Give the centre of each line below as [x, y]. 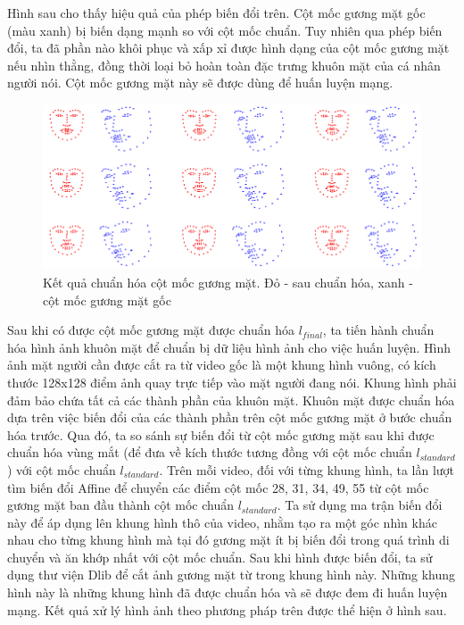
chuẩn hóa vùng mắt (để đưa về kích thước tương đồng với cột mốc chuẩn [210, 452]
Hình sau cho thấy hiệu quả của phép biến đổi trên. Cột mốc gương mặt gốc [216, 12]
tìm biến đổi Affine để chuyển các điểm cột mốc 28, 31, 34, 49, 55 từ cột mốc [218, 487]
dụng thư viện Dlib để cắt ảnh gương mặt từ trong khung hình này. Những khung [232, 575]
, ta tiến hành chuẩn [378, 330]
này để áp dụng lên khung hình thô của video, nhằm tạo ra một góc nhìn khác [222, 522]
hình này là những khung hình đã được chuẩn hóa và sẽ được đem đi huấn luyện [228, 592]
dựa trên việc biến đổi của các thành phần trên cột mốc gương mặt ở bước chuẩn [230, 417]
